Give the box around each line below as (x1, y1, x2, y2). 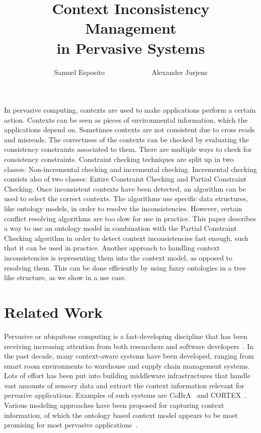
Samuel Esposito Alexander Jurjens (54, 66, 208, 77)
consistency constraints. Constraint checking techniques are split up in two (4, 154, 234, 164)
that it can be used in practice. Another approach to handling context (4, 242, 220, 253)
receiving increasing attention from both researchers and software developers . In (4, 340, 254, 351)
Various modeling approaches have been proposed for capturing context (4, 400, 224, 410)
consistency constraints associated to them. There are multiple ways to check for (4, 144, 252, 154)
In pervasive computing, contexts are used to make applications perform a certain (4, 105, 256, 115)
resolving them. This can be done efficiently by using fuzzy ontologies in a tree (4, 262, 246, 273)
